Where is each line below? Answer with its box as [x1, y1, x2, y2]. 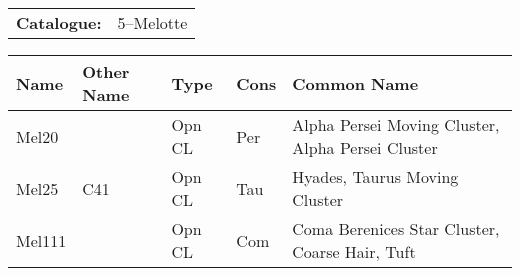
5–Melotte [117, 11, 188, 34]
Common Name [292, 71, 419, 95]
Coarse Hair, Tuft [292, 240, 416, 263]
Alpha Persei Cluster [292, 136, 438, 159]
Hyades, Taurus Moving [292, 165, 459, 188]
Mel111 [16, 228, 67, 252]
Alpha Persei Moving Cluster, [292, 113, 500, 136]
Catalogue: [16, 11, 102, 34]
